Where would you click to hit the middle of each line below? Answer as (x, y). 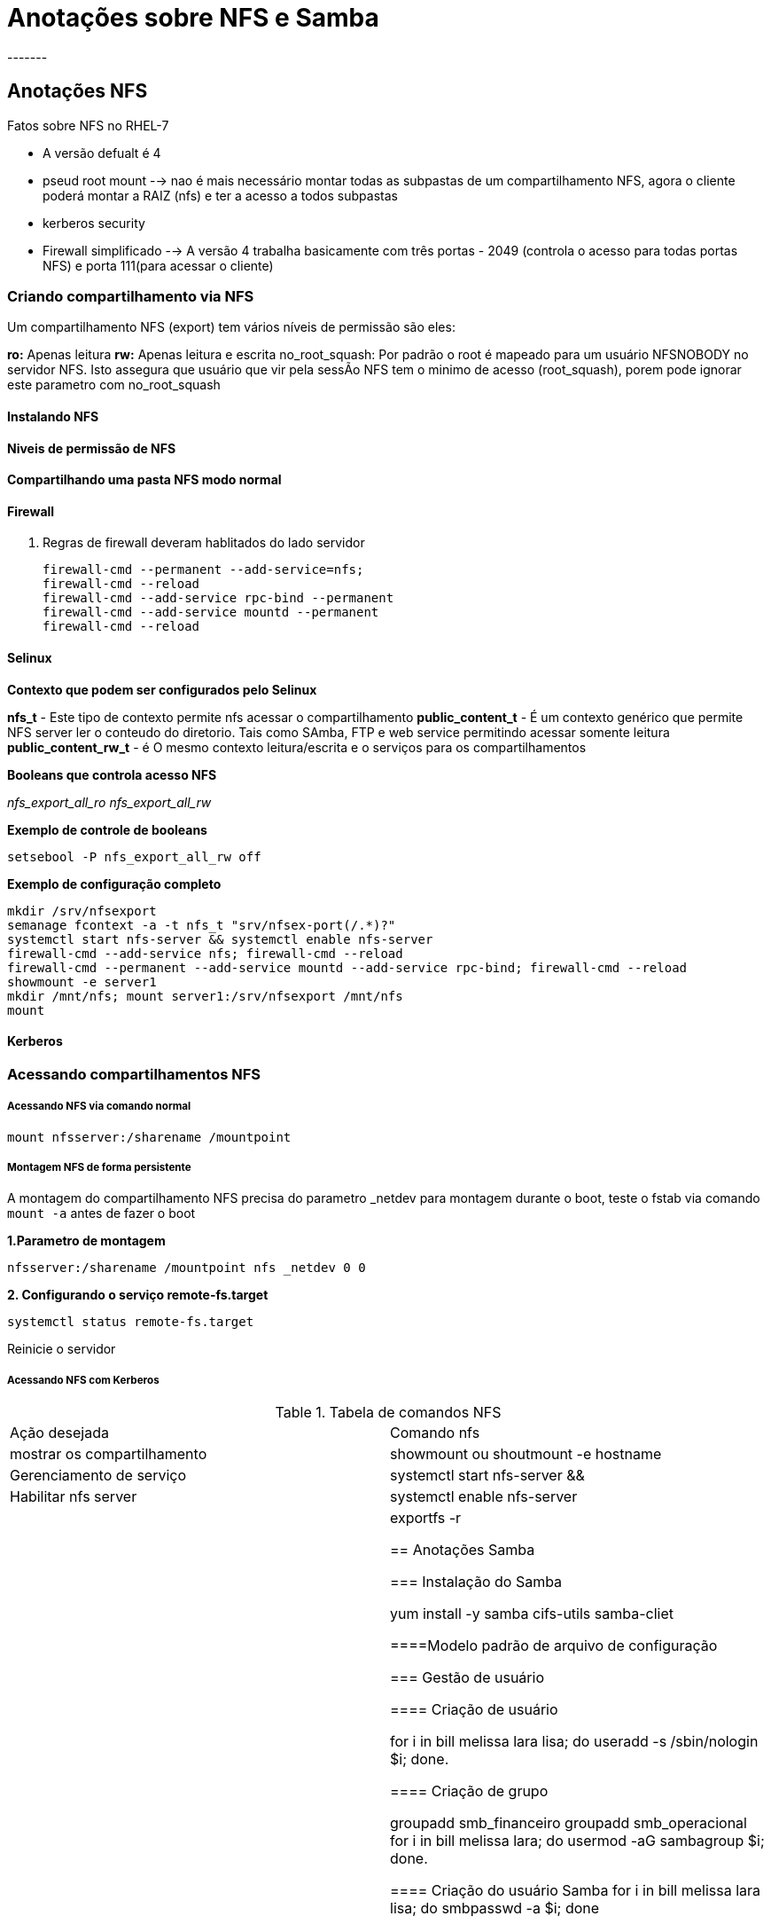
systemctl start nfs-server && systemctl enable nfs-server (220, 939)
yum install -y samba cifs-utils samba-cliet (532, 1614)
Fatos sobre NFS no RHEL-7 (88, 125)
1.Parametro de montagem (86, 1241)
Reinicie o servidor (62, 1349)
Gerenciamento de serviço (98, 1476)
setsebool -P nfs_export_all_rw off (134, 856)
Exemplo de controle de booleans (107, 829)
